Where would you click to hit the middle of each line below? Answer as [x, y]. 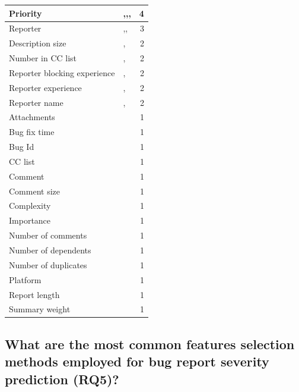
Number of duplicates [48, 264]
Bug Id [22, 147]
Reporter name [36, 102]
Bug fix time [32, 132]
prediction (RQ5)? [62, 379]
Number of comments [48, 235]
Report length [34, 294]
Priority [26, 13]
